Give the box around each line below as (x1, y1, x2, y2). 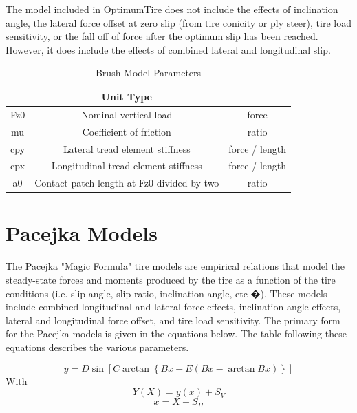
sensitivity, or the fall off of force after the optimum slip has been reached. (6, 29, 318, 43)
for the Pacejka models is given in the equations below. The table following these (6, 326, 347, 341)
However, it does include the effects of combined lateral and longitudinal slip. (6, 42, 331, 56)
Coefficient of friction (82, 124, 171, 138)
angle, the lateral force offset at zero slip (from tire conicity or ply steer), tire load (6, 15, 351, 30)
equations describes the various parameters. (6, 339, 189, 354)
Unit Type (101, 89, 152, 103)
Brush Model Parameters (95, 65, 202, 80)
